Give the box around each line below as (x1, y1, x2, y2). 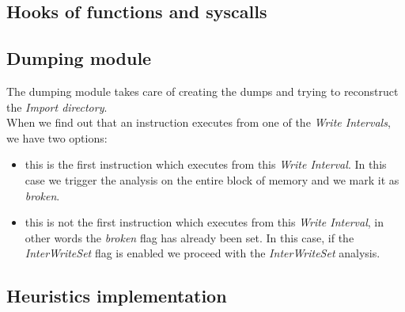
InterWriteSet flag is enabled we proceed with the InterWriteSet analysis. (25, 245, 380, 261)
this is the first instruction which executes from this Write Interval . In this (25, 156, 387, 173)
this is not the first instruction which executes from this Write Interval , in (25, 214, 384, 230)
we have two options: (6, 129, 108, 146)
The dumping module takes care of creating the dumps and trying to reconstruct (6, 82, 399, 99)
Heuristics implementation (6, 283, 227, 308)
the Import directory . (6, 98, 108, 115)
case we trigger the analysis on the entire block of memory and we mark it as (25, 171, 399, 188)
